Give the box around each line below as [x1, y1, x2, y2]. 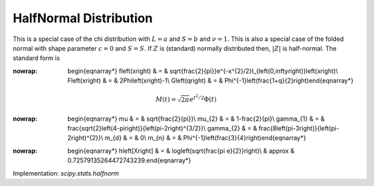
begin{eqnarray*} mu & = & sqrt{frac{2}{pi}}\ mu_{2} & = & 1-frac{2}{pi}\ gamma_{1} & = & [67, 115, 325, 123]
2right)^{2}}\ [67, 134, 103, 142]
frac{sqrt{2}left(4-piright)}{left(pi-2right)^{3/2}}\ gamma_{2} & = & [67, 124, 258, 132]
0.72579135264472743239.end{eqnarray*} [67, 156, 192, 164]
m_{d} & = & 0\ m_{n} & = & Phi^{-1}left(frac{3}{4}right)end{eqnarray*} [104, 134, 306, 142]
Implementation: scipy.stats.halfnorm [12, 169, 119, 177]
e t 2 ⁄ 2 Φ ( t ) [189, 94, 217, 103]
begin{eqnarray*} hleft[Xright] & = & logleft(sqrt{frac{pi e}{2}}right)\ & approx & [67, 146, 294, 155]
